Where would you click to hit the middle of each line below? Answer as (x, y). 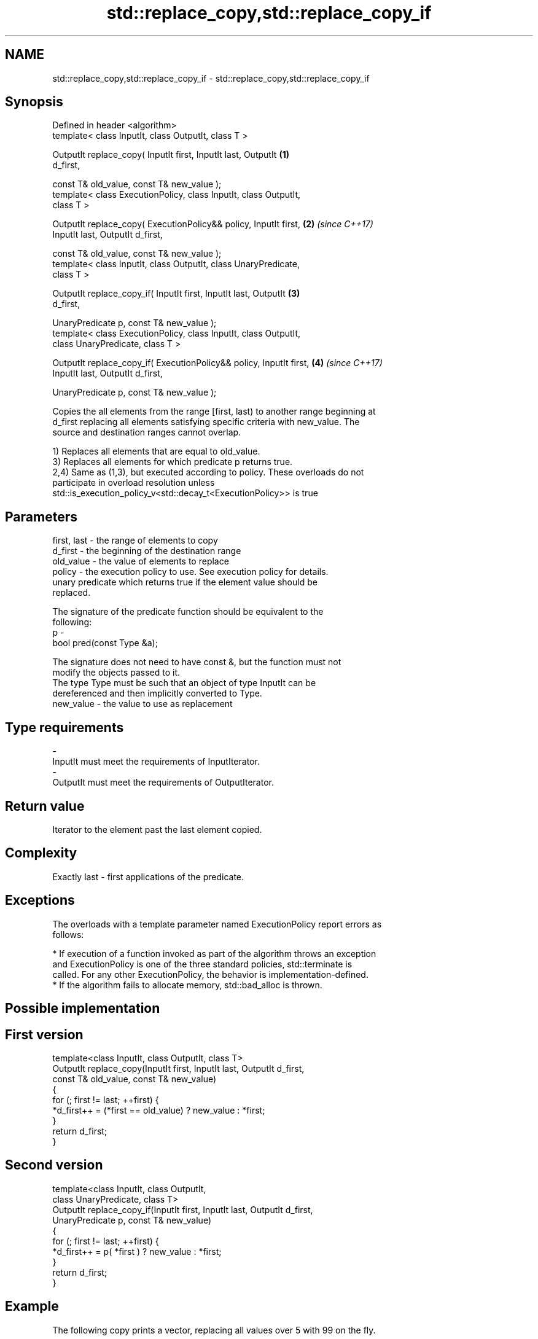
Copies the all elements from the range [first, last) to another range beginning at (214, 412)
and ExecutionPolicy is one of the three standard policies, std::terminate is (202, 964)
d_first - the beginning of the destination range (147, 551)
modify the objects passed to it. (116, 673)
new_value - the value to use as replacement (142, 704)
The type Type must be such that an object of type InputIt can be (184, 683)
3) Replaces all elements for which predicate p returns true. (173, 462)
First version (44, 1034)
